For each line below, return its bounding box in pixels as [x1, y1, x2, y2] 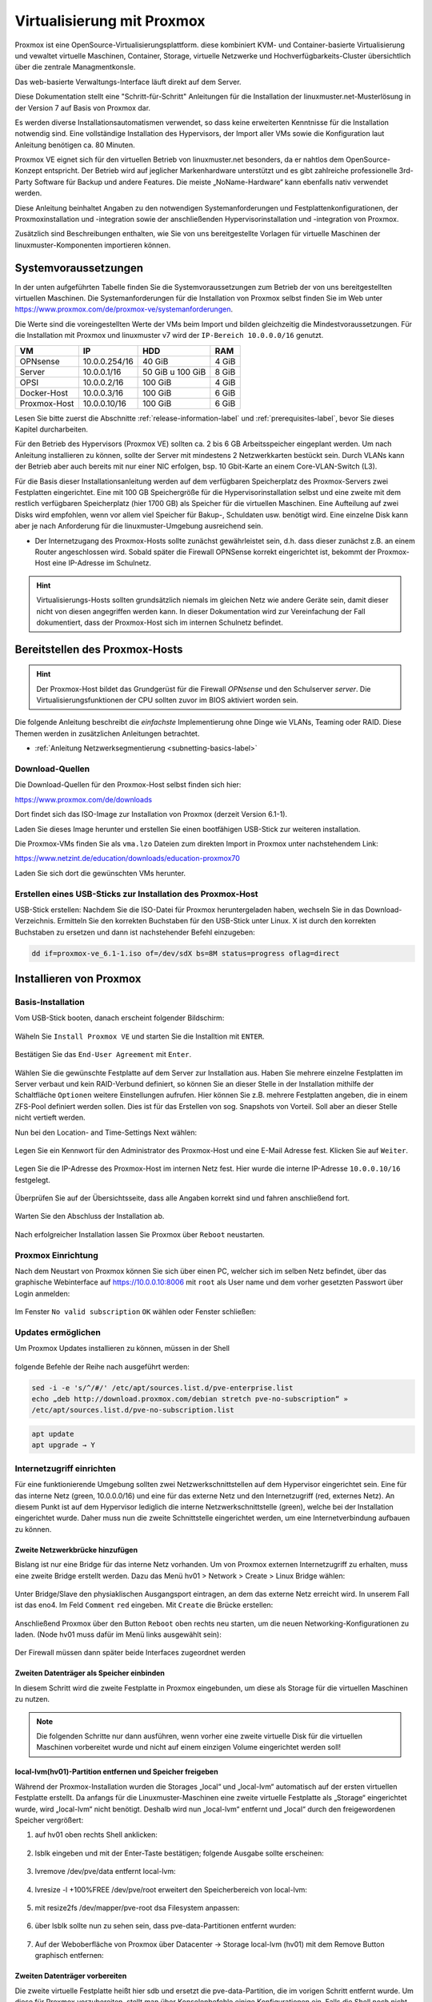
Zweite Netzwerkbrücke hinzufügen [14, 1545, 138, 1554]
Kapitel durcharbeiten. [14, 424, 88, 434]
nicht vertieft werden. [14, 1113, 86, 1123]
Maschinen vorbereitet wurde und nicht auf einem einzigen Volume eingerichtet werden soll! [36, 1743, 342, 1752]
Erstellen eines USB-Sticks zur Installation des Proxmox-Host [14, 888, 259, 899]
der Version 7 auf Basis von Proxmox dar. [14, 103, 151, 112]
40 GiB [142, 356, 169, 367]
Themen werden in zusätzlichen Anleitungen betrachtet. [14, 729, 200, 738]
